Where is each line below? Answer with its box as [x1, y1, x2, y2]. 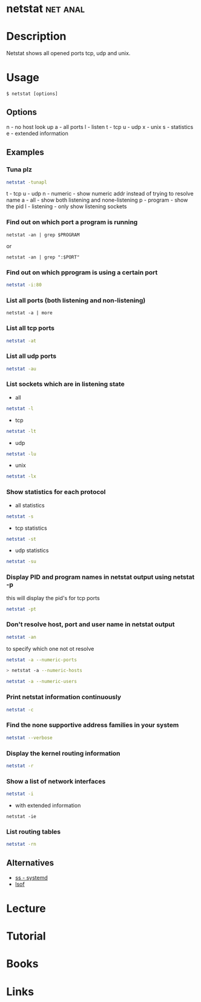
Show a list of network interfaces [6, 777, 106, 785]
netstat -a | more [6, 310, 53, 316]
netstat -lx [6, 473, 36, 480]
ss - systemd [15, 874, 48, 881]
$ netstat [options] [6, 91, 59, 97]
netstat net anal [6, 2, 85, 16]
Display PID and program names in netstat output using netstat [6, 573, 195, 581]
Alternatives [6, 858, 54, 868]
